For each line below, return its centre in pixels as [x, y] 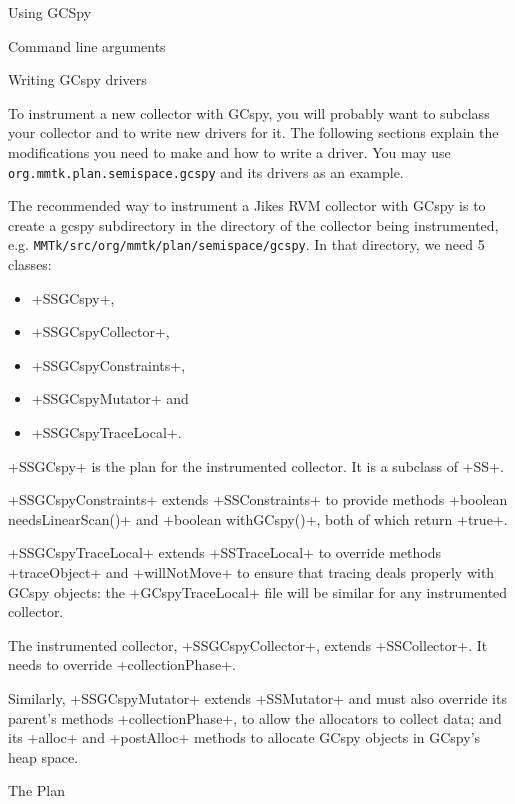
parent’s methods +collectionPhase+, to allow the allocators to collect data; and [255, 717]
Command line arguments [87, 45]
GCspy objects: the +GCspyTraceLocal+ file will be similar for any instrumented [258, 591]
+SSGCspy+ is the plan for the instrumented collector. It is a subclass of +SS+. [256, 465]
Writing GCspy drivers [77, 79]
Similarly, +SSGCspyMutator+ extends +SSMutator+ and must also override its [257, 697]
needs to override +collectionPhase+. [122, 664]
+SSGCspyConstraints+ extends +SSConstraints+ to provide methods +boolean [258, 499]
